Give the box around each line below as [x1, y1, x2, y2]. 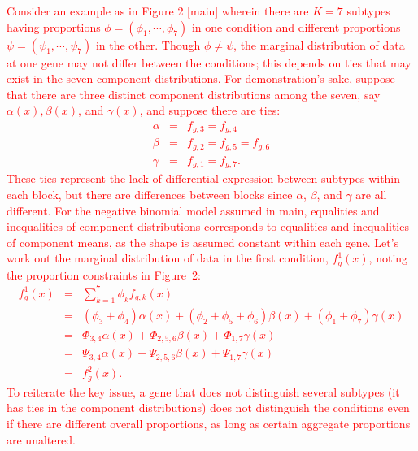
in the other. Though [95, 36, 201, 53]
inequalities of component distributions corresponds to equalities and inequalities [7, 218, 409, 235]
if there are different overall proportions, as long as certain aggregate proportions [7, 414, 411, 431]
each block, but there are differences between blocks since [7, 186, 293, 203]
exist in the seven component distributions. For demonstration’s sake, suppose [7, 70, 395, 87]
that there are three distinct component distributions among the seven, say [7, 85, 381, 102]
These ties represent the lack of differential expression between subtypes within [7, 170, 401, 187]
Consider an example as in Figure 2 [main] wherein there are [7, 2, 309, 19]
